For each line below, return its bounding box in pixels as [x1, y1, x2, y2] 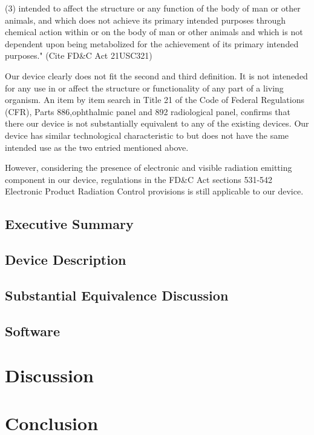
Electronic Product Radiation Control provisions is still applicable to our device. [5, 185, 304, 198]
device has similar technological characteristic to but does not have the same [5, 128, 289, 141]
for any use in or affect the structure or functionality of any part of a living [5, 81, 284, 94]
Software [5, 321, 61, 340]
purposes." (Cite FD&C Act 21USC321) [5, 49, 152, 62]
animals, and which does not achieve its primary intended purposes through [5, 13, 286, 26]
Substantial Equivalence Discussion [5, 285, 229, 304]
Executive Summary [5, 214, 134, 233]
